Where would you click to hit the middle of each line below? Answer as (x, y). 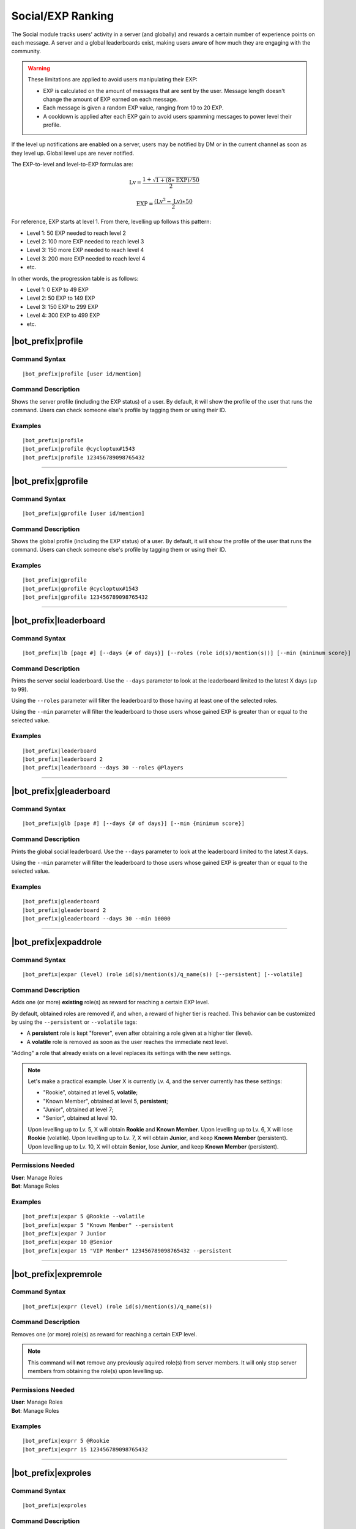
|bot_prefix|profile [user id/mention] (82, 374)
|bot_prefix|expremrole (57, 1274)
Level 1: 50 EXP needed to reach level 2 (76, 233)
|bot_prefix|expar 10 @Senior (68, 1242)
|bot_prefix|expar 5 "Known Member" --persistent (98, 1225)
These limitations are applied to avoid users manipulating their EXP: (113, 80)
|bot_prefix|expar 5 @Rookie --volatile (83, 1216)
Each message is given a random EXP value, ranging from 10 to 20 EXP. (133, 108)
